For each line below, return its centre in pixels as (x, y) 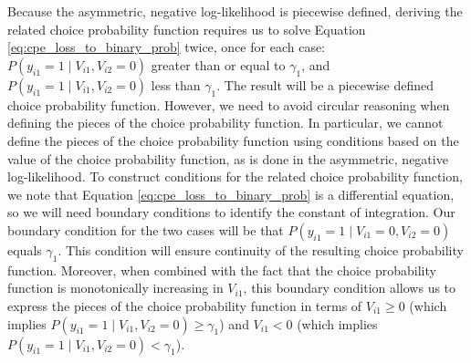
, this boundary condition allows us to (350, 288)
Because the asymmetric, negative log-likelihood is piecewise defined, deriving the (235, 11)
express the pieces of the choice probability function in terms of (185, 305)
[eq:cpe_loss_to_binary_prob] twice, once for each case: (167, 47)
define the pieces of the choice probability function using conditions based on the (233, 140)
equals (25, 249)
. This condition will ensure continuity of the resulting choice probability (261, 249)
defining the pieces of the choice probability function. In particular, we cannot (225, 123)
